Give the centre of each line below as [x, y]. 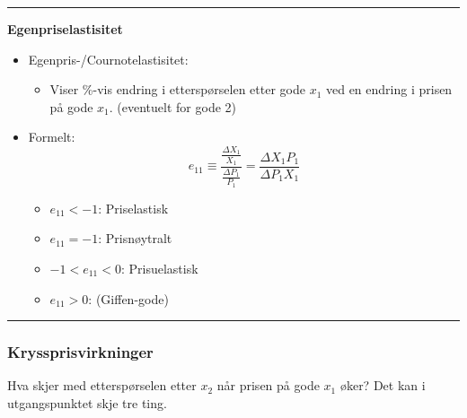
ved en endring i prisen [389, 89]
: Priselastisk [133, 208]
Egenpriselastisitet [65, 29]
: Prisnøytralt [135, 238]
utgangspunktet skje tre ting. [87, 402]
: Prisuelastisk [159, 268]
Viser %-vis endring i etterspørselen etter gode [177, 89]
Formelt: [52, 137]
